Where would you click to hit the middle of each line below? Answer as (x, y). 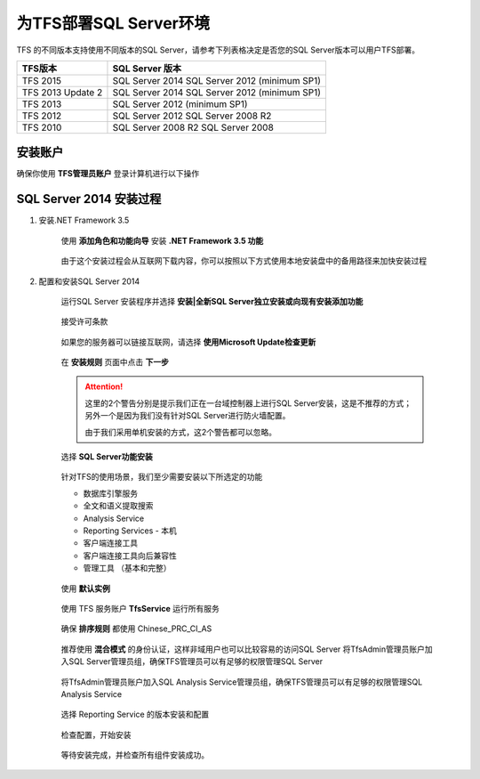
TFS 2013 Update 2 (62, 92)
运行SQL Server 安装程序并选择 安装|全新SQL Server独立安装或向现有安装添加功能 (212, 301)
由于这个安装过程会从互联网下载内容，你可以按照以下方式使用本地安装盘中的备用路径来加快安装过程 (244, 261)
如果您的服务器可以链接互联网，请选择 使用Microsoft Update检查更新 (188, 342)
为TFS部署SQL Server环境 (113, 23)
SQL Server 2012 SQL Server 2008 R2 (192, 116)
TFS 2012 (42, 116)
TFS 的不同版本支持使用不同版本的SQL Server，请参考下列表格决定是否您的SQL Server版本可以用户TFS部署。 (218, 50)
